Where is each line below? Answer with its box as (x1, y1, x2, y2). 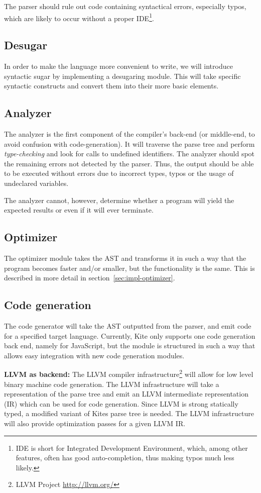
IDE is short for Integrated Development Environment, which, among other (16, 442, 248, 453)
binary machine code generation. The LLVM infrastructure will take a (4, 378, 219, 389)
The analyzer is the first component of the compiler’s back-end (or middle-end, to (4, 129, 255, 139)
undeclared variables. (4, 178, 69, 188)
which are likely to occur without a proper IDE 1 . (4, 11, 154, 23)
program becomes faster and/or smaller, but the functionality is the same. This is (4, 262, 255, 273)
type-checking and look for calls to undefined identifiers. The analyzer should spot (4, 148, 255, 159)
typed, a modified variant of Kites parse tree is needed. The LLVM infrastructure (4, 408, 254, 419)
